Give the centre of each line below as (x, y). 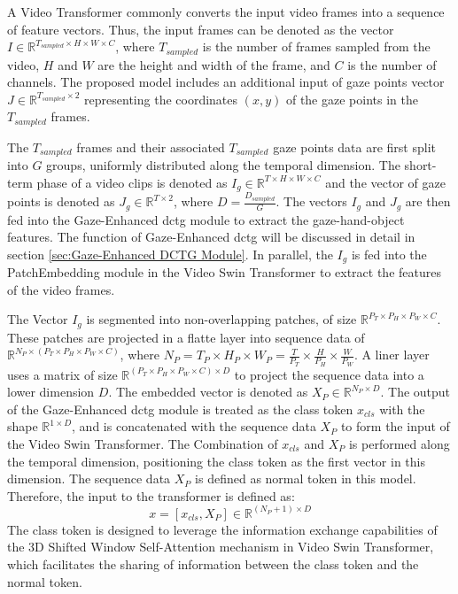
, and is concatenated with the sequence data (194, 426)
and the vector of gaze (385, 182)
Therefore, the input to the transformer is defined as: (151, 495)
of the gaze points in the (352, 99)
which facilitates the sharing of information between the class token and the (213, 564)
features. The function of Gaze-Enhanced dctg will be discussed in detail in (211, 237)
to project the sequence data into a (329, 374)
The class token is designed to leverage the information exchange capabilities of (222, 529)
